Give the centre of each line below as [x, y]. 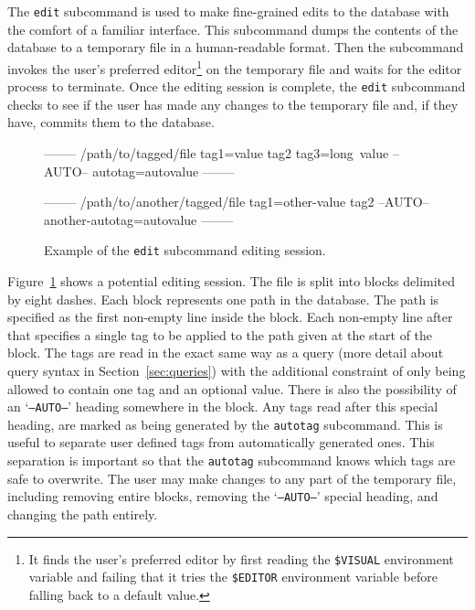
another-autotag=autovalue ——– [138, 219]
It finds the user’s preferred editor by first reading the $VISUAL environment [241, 558]
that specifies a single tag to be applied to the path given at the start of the [220, 334]
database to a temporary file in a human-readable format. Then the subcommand [236, 47]
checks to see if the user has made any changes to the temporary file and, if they [233, 104]
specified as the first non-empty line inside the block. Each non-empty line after [230, 317]
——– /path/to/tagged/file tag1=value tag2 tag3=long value [216, 152]
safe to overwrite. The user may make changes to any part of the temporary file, [232, 478]
